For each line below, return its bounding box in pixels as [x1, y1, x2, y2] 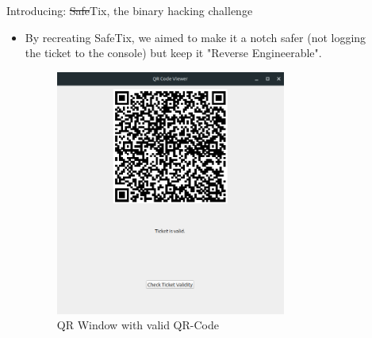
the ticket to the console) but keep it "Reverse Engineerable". [25, 44, 322, 61]
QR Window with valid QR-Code [56, 317, 219, 333]
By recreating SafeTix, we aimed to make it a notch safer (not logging [25, 29, 366, 45]
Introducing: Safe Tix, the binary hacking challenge [6, 2, 253, 18]
